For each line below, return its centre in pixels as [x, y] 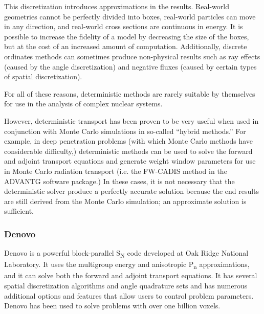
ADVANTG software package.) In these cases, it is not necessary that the [119, 181]
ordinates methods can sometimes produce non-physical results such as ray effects [132, 56]
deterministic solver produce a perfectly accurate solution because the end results [132, 191]
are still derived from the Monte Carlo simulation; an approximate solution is [125, 201]
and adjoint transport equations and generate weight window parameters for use [130, 161]
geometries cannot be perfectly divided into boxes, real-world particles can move [130, 16]
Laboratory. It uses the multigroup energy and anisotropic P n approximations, [127, 265]
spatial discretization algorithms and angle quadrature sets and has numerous [126, 285]
